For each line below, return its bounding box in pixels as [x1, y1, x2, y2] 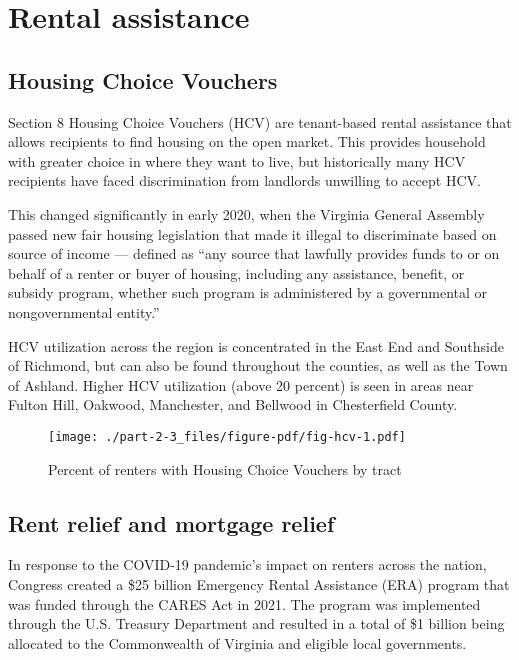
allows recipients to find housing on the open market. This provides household [8, 131, 486, 152]
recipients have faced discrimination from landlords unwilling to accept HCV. [8, 170, 481, 191]
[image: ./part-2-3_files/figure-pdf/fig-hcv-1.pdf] [48, 429, 406, 444]
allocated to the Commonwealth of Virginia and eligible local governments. [8, 632, 467, 653]
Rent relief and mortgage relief [8, 507, 335, 538]
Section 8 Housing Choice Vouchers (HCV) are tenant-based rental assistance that [8, 111, 512, 132]
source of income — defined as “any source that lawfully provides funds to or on [8, 243, 500, 264]
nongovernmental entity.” [8, 301, 160, 322]
